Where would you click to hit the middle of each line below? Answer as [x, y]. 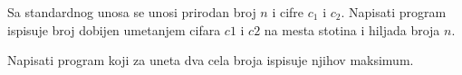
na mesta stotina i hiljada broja [352, 29]
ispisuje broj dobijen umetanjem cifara [114, 29]
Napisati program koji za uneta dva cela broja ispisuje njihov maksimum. [211, 60]
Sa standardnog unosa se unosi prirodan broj [132, 12]
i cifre [288, 12]
